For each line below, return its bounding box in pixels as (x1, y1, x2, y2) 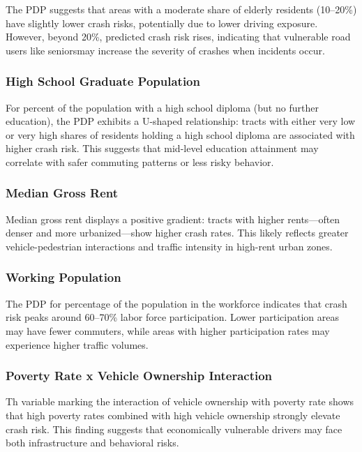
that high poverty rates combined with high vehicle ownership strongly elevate (6, 407, 340, 422)
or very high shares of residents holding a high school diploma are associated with (6, 127, 355, 142)
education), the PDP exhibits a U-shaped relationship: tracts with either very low (6, 114, 356, 128)
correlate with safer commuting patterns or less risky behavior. (6, 154, 274, 169)
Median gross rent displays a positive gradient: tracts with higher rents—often (6, 211, 340, 226)
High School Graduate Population (6, 73, 200, 90)
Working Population (6, 269, 121, 286)
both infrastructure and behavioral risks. (6, 435, 179, 450)
